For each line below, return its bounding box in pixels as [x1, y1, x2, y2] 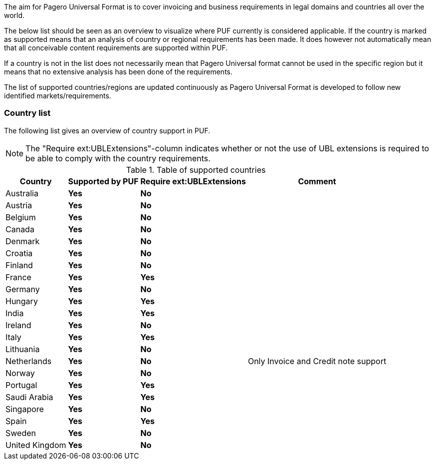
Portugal [5, 380, 37, 390]
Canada [5, 224, 34, 234]
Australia [5, 188, 38, 198]
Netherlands [5, 356, 52, 366]
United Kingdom [5, 440, 66, 450]
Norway [5, 368, 35, 378]
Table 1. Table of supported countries [126, 164, 266, 175]
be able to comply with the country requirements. [25, 153, 211, 163]
